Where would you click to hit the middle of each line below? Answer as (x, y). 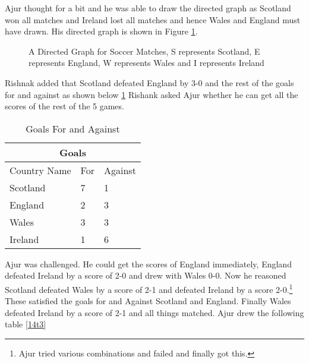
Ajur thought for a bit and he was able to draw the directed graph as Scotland (148, 8)
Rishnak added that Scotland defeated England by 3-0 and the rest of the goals (149, 82)
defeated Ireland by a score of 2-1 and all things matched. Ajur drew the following (154, 312)
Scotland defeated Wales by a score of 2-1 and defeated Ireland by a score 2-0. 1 (149, 288)
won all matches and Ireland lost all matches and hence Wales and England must (153, 19)
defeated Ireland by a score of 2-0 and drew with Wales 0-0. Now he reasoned (146, 275)
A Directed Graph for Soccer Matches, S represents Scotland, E (144, 51)
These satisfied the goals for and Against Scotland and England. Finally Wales (148, 301)
